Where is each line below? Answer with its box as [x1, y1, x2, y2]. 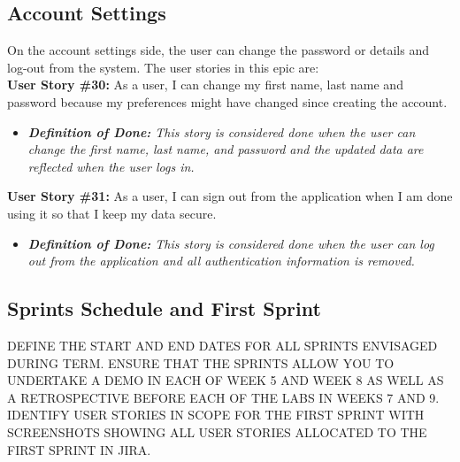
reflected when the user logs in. [27, 157, 195, 175]
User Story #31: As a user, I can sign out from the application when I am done [7, 187, 453, 205]
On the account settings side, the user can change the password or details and [7, 41, 430, 59]
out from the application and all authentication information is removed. [27, 251, 415, 270]
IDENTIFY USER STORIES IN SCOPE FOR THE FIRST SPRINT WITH [7, 405, 425, 424]
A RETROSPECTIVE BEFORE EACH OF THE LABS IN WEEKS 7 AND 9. [7, 388, 440, 406]
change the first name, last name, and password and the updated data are [27, 140, 424, 158]
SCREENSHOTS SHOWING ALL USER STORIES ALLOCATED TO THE [7, 422, 427, 441]
